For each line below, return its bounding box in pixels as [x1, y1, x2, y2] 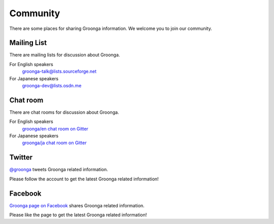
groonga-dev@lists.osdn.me [22, 83, 82, 89]
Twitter [9, 153, 33, 162]
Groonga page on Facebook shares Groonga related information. [9, 202, 145, 208]
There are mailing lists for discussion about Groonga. [9, 52, 120, 58]
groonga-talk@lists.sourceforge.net [22, 69, 96, 75]
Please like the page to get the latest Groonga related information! [9, 212, 147, 218]
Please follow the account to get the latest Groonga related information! [9, 176, 159, 182]
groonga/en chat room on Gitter [22, 125, 89, 132]
